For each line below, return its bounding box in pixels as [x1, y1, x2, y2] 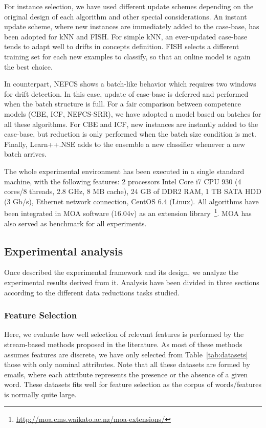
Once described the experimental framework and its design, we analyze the [4, 267, 239, 277]
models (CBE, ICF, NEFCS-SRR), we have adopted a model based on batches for [4, 108, 261, 119]
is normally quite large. [4, 389, 77, 399]
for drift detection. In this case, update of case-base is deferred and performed [4, 88, 249, 99]
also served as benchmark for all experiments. [4, 218, 147, 228]
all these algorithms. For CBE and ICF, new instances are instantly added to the [4, 118, 258, 129]
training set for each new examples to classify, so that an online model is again [4, 51, 251, 61]
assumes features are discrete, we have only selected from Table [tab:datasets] [4, 349, 248, 359]
